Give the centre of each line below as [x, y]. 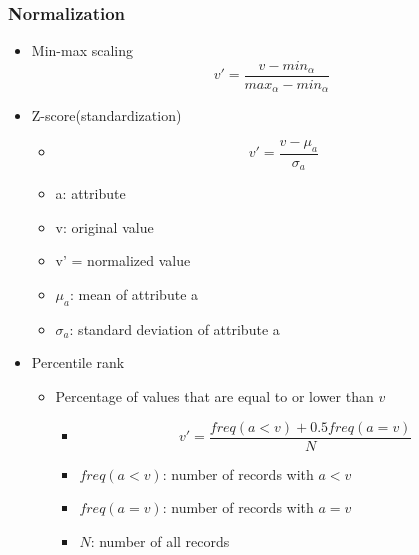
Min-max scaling [82, 50]
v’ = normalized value [123, 260]
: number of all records [160, 540]
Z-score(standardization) [106, 115]
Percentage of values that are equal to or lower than [214, 395]
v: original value [104, 226]
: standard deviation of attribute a [174, 328]
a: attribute [90, 193]
